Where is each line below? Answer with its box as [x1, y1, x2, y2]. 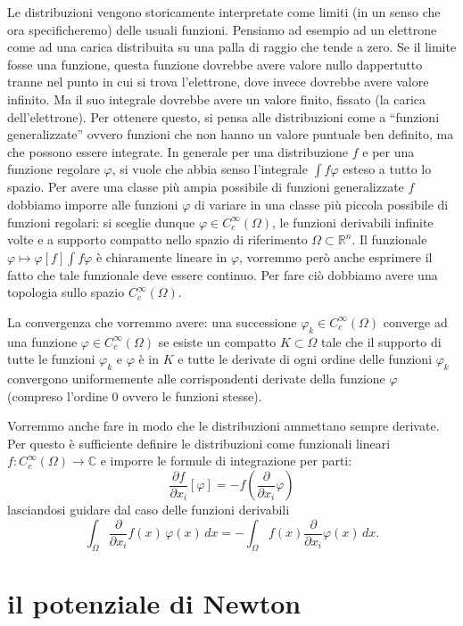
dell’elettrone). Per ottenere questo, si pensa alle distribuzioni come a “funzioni [7, 107, 440, 126]
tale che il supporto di [320, 332, 442, 350]
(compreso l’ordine [7, 386, 108, 405]
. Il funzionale [351, 230, 427, 249]
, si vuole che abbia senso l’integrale [112, 160, 308, 178]
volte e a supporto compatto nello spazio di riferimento [7, 230, 308, 249]
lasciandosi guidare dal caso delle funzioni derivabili [7, 500, 290, 519]
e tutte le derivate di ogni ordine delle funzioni [178, 350, 433, 368]
